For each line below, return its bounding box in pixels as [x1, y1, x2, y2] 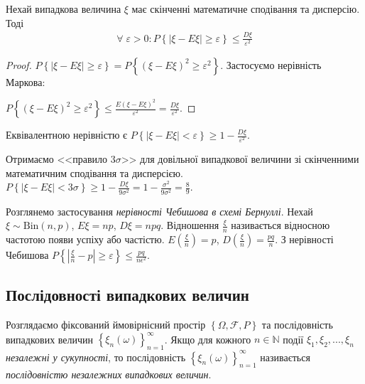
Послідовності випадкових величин [6, 284, 249, 306]
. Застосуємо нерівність [220, 57, 322, 72]
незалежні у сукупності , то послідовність [6, 349, 186, 364]
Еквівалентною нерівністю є [6, 127, 128, 142]
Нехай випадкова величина [6, 1, 121, 16]
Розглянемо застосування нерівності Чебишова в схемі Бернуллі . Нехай [6, 203, 313, 218]
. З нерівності [275, 232, 334, 247]
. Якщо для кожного [164, 331, 251, 346]
